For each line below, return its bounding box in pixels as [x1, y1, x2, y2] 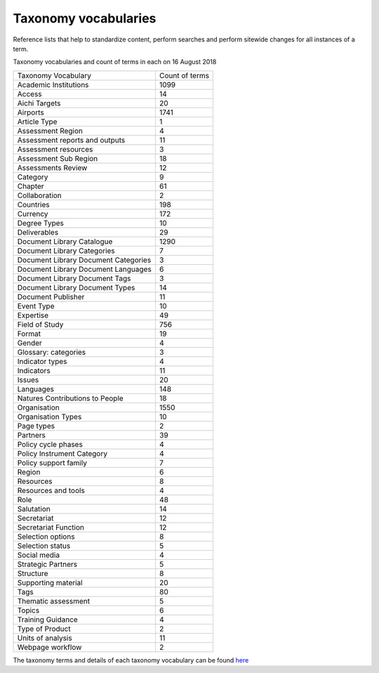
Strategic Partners [17, 559, 77, 569]
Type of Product [17, 624, 71, 634]
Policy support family [17, 457, 88, 467]
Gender [17, 338, 42, 348]
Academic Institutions [17, 79, 89, 89]
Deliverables [17, 227, 59, 237]
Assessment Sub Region [17, 153, 98, 163]
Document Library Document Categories [17, 255, 152, 265]
